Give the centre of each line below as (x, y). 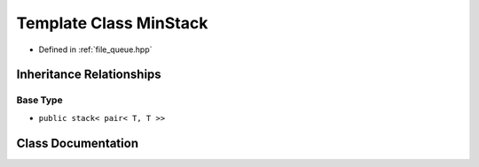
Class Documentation (78, 143)
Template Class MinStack (112, 23)
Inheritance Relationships (89, 75)
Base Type (39, 100)
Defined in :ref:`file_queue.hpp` (95, 49)
